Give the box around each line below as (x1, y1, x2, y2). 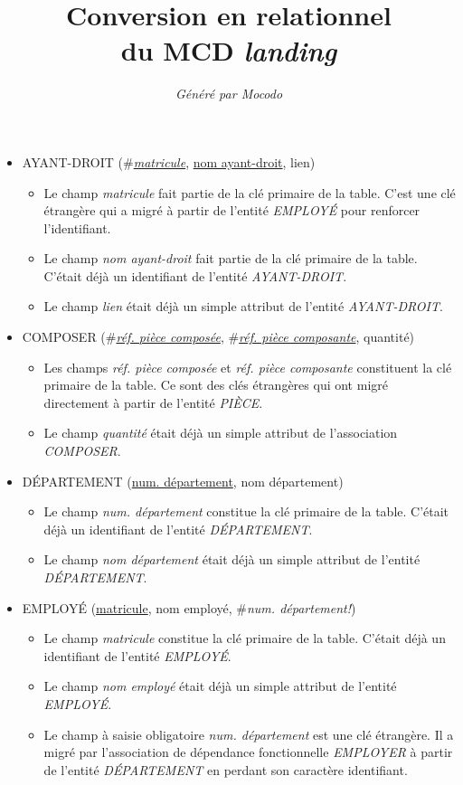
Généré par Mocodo (175, 84, 283, 103)
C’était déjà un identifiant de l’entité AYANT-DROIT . (43, 266, 347, 285)
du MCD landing (120, 32, 337, 70)
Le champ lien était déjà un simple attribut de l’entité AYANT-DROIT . (43, 297, 443, 316)
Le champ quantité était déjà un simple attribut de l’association (43, 423, 398, 442)
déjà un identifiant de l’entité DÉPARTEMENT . (43, 519, 313, 538)
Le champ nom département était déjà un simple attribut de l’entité (43, 550, 420, 569)
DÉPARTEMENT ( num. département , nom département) (22, 471, 344, 490)
